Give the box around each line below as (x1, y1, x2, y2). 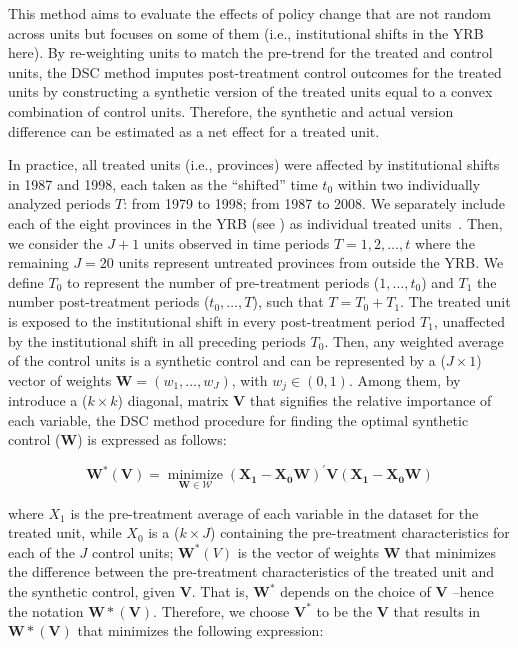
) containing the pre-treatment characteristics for (210, 522, 510, 543)
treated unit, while (8, 522, 122, 543)
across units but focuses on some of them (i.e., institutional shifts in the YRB (8, 22, 484, 43)
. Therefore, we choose (153, 600, 290, 621)
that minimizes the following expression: (77, 620, 324, 641)
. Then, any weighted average (324, 330, 504, 351)
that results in (393, 600, 481, 621)
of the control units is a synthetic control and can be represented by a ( (8, 350, 446, 371)
